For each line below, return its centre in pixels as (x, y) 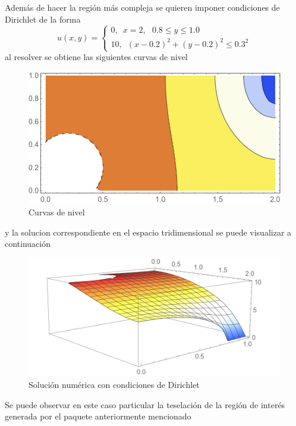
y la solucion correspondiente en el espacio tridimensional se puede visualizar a (148, 232)
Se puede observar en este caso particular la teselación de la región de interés (145, 404)
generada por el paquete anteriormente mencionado (98, 416)
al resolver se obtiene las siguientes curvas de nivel (96, 57)
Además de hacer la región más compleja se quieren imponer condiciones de (142, 7)
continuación (28, 244)
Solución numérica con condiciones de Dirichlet (114, 385)
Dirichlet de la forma (43, 19)
